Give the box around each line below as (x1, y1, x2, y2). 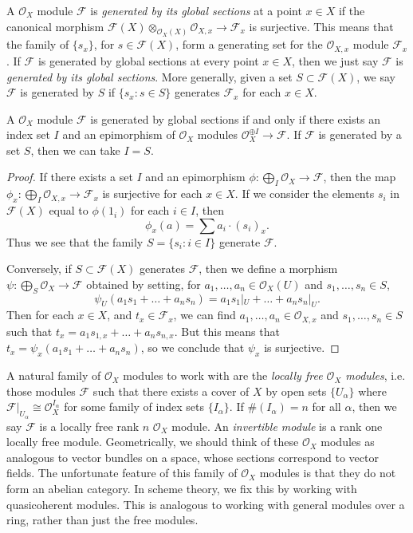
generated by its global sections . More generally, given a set (6, 68, 293, 85)
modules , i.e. (345, 367, 406, 384)
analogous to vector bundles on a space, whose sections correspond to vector (6, 448, 379, 465)
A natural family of (6, 367, 101, 384)
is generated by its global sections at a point (90, 2, 302, 18)
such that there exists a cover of (92, 382, 250, 399)
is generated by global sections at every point (37, 52, 259, 69)
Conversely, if (6, 260, 72, 277)
